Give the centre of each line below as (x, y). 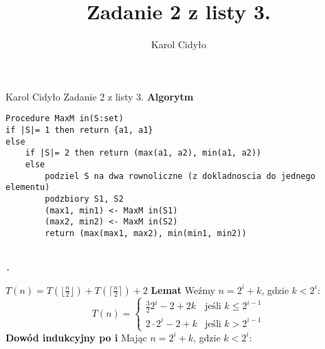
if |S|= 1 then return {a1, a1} (79, 130)
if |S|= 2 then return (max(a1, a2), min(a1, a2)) (143, 153)
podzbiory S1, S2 (84, 199)
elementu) (28, 188)
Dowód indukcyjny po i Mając (76, 337)
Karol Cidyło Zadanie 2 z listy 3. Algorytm (100, 96)
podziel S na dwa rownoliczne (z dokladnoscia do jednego (180, 176)
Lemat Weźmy (183, 289)
